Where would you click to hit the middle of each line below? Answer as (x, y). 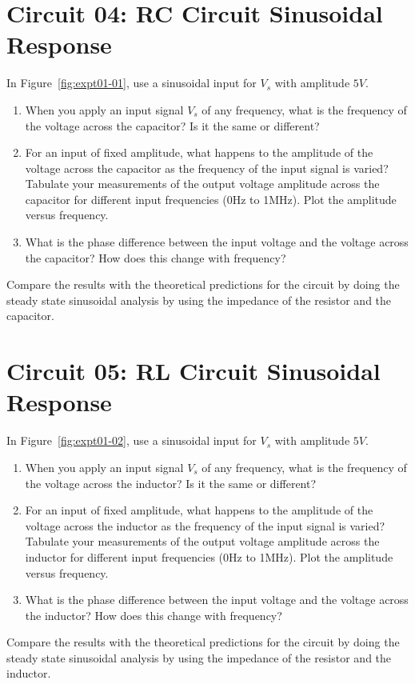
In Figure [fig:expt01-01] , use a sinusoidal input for (132, 83)
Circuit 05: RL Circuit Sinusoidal (194, 371)
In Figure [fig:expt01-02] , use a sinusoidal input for (132, 440)
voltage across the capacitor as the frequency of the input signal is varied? (207, 168)
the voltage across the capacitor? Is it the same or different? (172, 125)
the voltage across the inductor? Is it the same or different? (171, 483)
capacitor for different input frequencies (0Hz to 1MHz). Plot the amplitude (211, 199)
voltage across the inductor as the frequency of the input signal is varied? (205, 525)
